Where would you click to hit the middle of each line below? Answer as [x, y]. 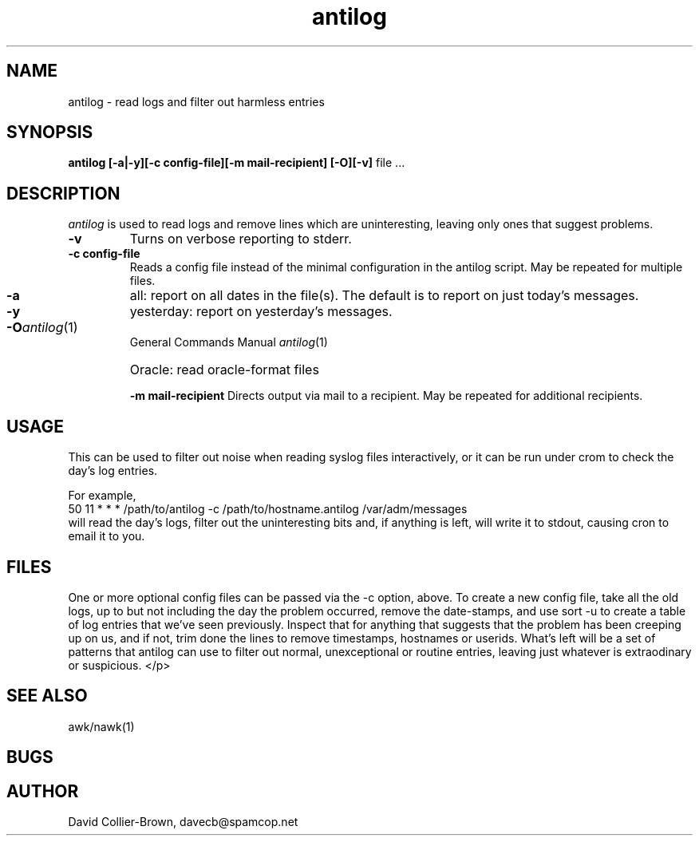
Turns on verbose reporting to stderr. [241, 239]
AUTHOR [43, 791]
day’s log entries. [113, 471]
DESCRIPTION [63, 193]
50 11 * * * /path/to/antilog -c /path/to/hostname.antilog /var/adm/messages [268, 509]
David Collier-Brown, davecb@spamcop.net [183, 822]
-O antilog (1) [42, 328]
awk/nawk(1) [101, 726]
